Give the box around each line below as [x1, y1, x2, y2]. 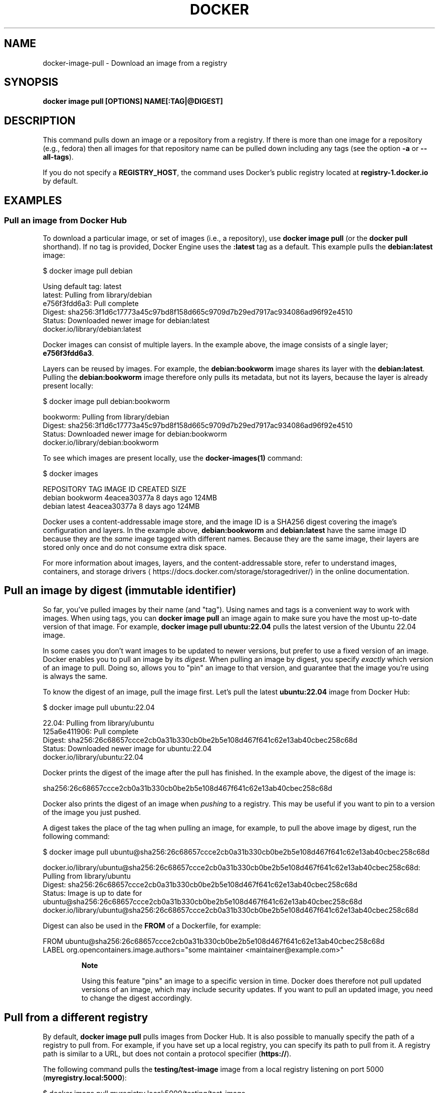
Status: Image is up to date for [43, 889, 142, 898]
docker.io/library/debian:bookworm [43, 438, 159, 447]
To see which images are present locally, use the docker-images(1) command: [43, 453, 303, 462]
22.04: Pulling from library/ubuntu [43, 719, 154, 728]
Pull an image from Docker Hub [4, 215, 127, 226]
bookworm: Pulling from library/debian [43, 412, 169, 421]
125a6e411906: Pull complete [43, 727, 139, 736]
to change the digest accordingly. [81, 994, 192, 1003]
